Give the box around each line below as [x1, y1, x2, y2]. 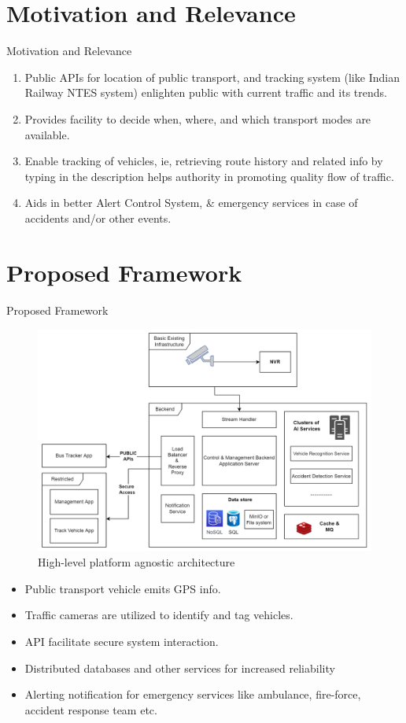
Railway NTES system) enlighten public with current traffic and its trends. [24, 84, 387, 101]
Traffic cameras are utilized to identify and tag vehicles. [24, 607, 293, 623]
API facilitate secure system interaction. [24, 633, 219, 649]
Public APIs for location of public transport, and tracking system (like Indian [24, 68, 400, 85]
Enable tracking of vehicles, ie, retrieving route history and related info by [24, 153, 383, 169]
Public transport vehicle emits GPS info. [24, 580, 221, 596]
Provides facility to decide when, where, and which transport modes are [24, 110, 371, 127]
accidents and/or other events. [24, 209, 172, 226]
